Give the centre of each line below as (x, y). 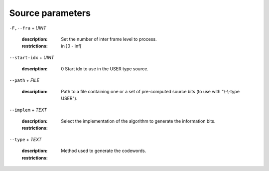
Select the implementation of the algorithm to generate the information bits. (138, 121)
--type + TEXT (25, 139)
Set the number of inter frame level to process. (109, 39)
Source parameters (50, 13)
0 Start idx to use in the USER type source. (105, 69)
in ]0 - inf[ (71, 46)
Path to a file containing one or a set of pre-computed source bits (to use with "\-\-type (150, 91)
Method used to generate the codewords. (104, 151)
